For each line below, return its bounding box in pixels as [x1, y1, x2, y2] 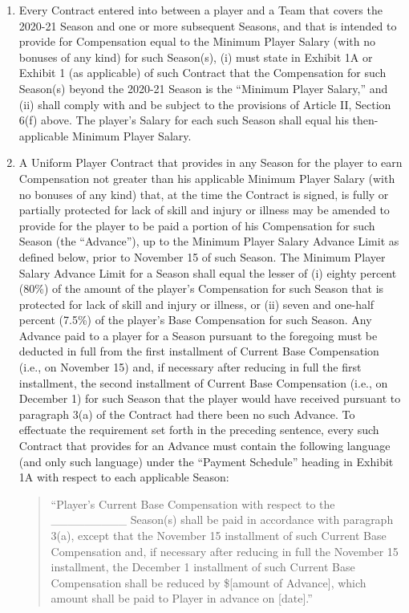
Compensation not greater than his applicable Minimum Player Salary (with [18, 169, 395, 186]
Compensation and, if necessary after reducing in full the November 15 [51, 542, 399, 559]
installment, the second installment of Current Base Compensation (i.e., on [18, 374, 388, 391]
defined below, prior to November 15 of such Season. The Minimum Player [18, 248, 386, 265]
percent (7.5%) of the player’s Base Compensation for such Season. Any [18, 311, 372, 328]
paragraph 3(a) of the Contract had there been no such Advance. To [18, 405, 355, 422]
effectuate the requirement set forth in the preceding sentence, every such [18, 421, 379, 438]
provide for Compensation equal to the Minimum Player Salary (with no [18, 33, 375, 50]
